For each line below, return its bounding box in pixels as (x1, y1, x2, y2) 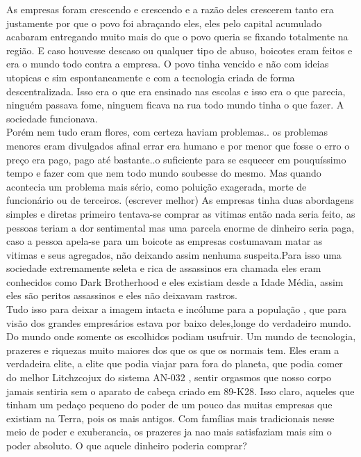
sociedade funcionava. (6, 111, 98, 125)
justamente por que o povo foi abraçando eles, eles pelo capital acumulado (6, 15, 322, 30)
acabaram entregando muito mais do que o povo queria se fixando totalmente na (6, 29, 349, 44)
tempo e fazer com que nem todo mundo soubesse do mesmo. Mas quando (6, 166, 321, 180)
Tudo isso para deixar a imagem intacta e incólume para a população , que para (6, 302, 346, 316)
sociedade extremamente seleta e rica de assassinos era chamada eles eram (6, 261, 321, 275)
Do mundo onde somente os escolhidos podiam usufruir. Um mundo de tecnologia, (6, 329, 356, 344)
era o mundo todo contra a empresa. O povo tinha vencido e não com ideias (6, 56, 329, 71)
